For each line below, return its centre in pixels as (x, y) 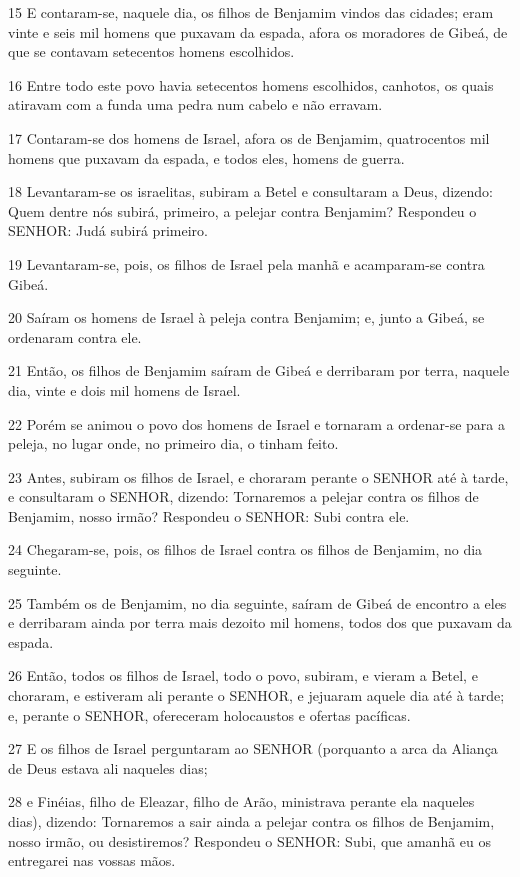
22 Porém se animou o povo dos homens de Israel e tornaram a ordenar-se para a (257, 423)
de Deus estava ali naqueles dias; (108, 767)
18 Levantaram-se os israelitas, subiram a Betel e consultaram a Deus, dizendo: (250, 191)
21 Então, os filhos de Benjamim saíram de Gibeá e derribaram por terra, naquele (259, 370)
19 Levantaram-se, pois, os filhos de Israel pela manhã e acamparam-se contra (246, 263)
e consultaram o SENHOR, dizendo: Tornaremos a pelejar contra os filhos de (243, 496)
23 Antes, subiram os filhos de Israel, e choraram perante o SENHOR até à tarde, (258, 476)
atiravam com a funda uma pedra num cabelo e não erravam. (195, 104)
